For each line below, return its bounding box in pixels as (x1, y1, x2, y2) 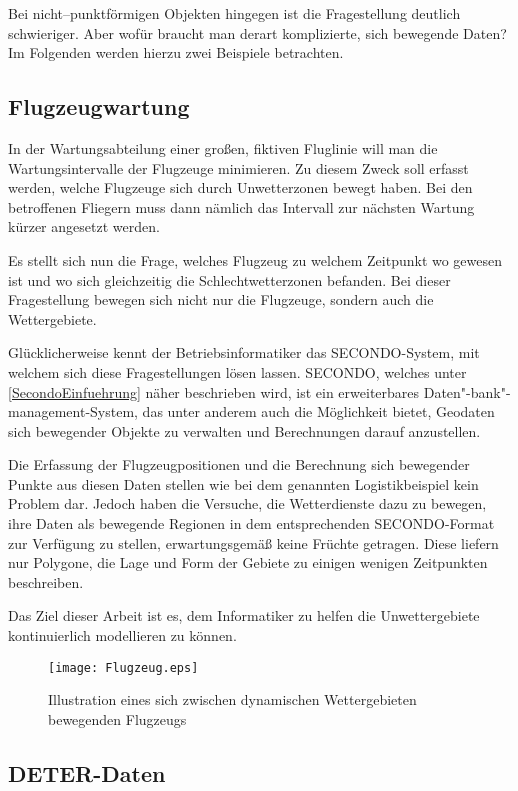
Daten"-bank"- (423, 381, 511, 402)
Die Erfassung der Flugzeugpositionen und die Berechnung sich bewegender (8, 454, 470, 475)
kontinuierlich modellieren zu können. (8, 625, 237, 646)
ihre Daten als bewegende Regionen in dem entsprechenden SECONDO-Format (8, 513, 495, 534)
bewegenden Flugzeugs (48, 708, 187, 729)
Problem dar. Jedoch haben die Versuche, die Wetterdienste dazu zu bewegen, (8, 493, 487, 514)
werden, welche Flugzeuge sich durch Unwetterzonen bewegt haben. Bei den (8, 177, 473, 198)
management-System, (8, 401, 138, 422)
